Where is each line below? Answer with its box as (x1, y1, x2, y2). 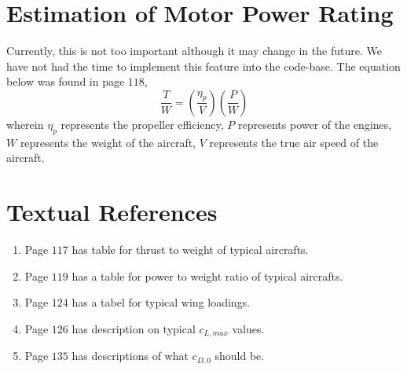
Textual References (6, 196, 218, 228)
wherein (6, 116, 44, 132)
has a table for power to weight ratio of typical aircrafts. (71, 267, 343, 284)
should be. (214, 347, 265, 364)
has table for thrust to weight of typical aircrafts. (71, 241, 309, 258)
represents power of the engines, (238, 116, 392, 132)
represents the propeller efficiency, (60, 116, 224, 132)
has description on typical (71, 320, 196, 336)
